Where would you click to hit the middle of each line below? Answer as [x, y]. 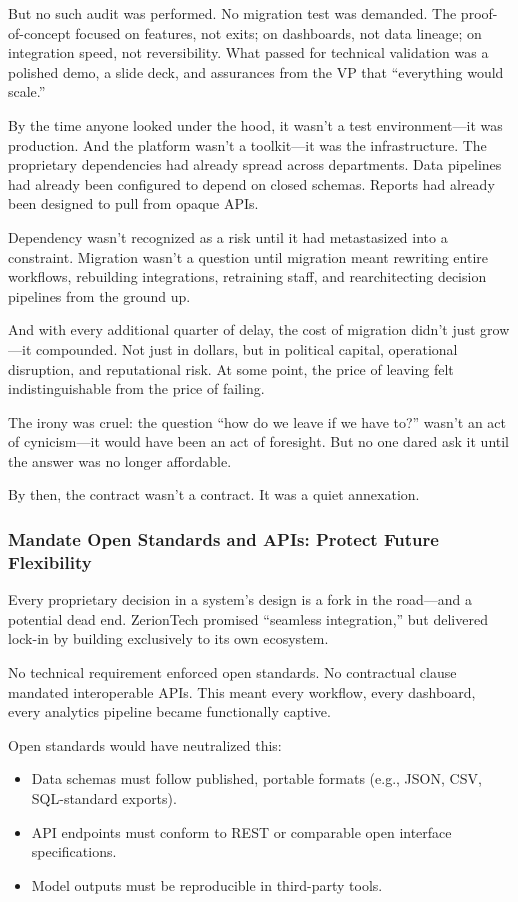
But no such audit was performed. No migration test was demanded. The [232, 13]
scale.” [27, 91]
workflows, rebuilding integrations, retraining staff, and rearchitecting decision [247, 276]
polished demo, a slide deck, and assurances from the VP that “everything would [256, 71]
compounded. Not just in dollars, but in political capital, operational [246, 348]
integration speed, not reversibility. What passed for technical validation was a [248, 52]
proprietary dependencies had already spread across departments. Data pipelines [255, 164]
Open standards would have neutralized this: [145, 744]
